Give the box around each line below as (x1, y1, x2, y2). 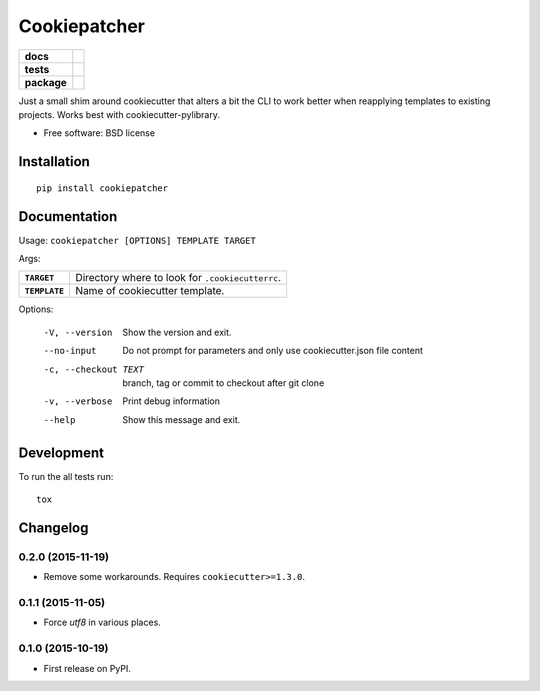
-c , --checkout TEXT (43, 363, 145, 375)
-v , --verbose (43, 396, 113, 407)
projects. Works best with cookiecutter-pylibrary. (18, 108, 220, 120)
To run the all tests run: (18, 470, 114, 482)
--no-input (43, 345, 97, 357)
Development (18, 444, 105, 461)
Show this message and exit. (122, 413, 241, 425)
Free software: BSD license (43, 127, 155, 139)
